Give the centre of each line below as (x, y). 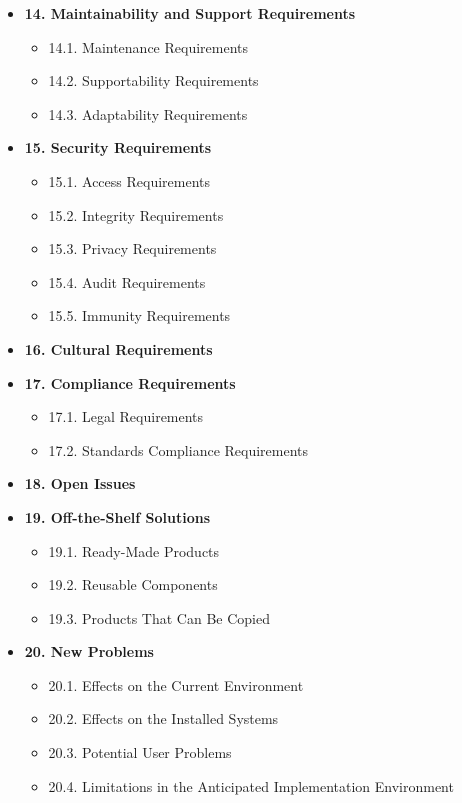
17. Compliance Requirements (130, 382)
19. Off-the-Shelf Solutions (117, 516)
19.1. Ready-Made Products (134, 550)
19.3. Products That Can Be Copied (159, 617)
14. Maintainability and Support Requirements (190, 13)
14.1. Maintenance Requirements (148, 46)
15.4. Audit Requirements (127, 281)
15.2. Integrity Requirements (136, 214)
